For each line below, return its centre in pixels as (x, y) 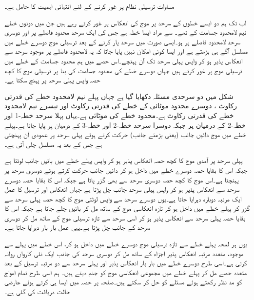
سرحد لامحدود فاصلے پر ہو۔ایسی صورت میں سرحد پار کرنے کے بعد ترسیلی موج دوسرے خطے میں (122, 41)
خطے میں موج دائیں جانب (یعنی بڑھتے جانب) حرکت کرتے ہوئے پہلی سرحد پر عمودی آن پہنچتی (125, 134)
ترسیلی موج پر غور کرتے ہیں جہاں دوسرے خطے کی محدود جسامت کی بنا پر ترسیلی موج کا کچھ (123, 70)
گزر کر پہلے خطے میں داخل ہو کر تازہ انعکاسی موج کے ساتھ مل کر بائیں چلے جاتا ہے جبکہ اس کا (127, 208)
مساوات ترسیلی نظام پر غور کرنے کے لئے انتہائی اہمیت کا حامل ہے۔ (89, 6)
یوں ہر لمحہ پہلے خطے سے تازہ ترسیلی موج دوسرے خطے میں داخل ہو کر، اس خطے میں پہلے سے (126, 244)
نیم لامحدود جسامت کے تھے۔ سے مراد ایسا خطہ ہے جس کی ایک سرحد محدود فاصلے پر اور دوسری (125, 32)
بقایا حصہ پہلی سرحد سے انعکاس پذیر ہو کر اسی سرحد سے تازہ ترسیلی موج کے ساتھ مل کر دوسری (125, 217)
